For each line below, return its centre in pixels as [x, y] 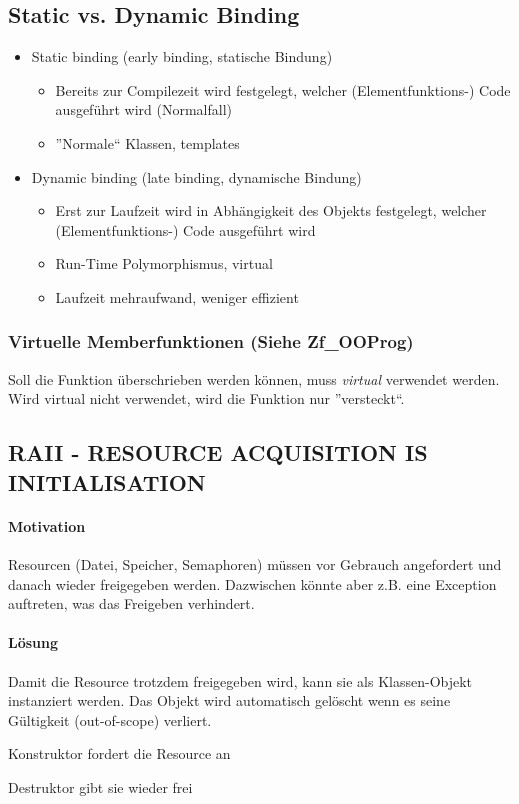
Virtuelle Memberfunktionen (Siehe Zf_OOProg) [211, 341]
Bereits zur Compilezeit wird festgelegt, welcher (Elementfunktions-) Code [283, 89]
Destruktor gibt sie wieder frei [100, 786]
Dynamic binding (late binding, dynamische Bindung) [196, 176]
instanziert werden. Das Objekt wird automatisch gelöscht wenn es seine [229, 700]
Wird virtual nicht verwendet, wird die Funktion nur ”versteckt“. [206, 398]
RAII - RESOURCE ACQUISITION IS [218, 452]
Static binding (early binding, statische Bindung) [182, 56]
